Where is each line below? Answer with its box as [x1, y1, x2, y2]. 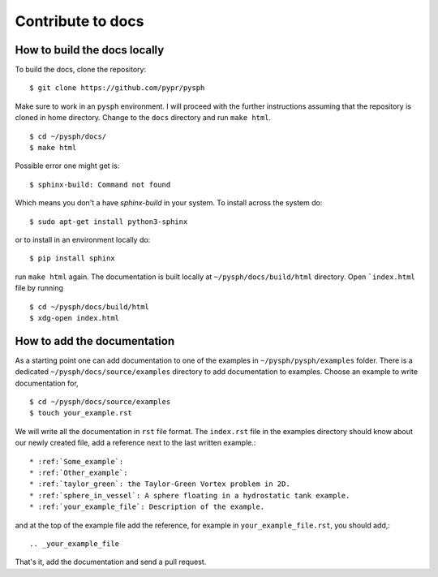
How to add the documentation [15, 334, 174, 348]
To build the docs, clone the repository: [15, 65, 146, 75]
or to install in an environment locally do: [15, 235, 151, 244]
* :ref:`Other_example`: [29, 467, 128, 477]
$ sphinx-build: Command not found [29, 179, 171, 189]
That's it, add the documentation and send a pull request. [15, 557, 207, 567]
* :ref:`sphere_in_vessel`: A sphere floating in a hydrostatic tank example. [29, 491, 350, 500]
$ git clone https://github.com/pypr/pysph [29, 84, 205, 93]
